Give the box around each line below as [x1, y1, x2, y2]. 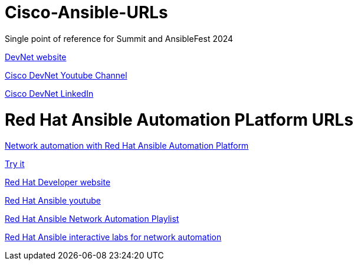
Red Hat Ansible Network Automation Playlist [5, 214, 179, 224]
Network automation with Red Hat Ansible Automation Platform [5, 140, 249, 151]
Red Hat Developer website [5, 177, 111, 188]
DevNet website [5, 51, 67, 62]
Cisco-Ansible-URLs [5, 2, 168, 22]
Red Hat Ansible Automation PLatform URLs [5, 109, 354, 130]
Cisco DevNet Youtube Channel [5, 70, 127, 80]
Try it [5, 159, 25, 169]
